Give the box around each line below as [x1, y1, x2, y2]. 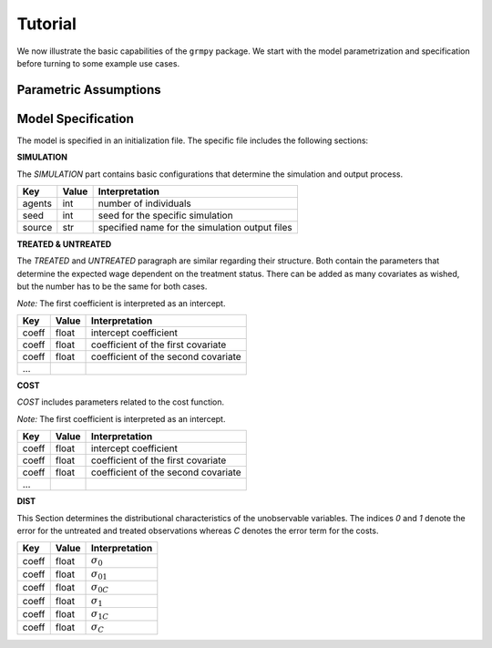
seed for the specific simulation [97, 210, 233, 222]
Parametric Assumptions [16, 82, 161, 98]
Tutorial [16, 14, 77, 34]
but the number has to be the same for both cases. [16, 281, 208, 292]
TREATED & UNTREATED [16, 239, 112, 250]
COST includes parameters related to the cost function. [16, 396, 225, 407]
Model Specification [16, 110, 134, 127]
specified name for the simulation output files [97, 221, 292, 234]
